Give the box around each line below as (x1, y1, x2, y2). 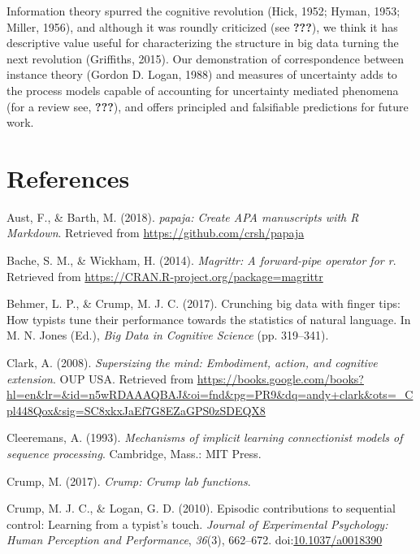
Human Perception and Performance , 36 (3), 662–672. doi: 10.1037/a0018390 (6, 531, 383, 548)
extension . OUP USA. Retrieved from (6, 370, 194, 387)
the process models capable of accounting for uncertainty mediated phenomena (6, 81, 399, 98)
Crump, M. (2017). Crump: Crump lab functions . (6, 472, 251, 489)
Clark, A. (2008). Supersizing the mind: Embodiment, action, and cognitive (6, 354, 378, 371)
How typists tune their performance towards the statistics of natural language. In (6, 310, 411, 327)
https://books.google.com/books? (197, 370, 364, 387)
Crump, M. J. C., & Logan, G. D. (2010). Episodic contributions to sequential (6, 500, 396, 517)
